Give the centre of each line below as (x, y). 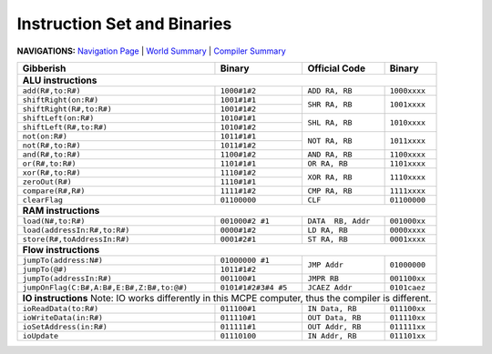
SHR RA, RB (330, 104)
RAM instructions (61, 210)
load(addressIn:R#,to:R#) (76, 230)
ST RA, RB (328, 239)
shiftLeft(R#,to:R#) (65, 127)
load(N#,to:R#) (54, 221)
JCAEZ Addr (330, 287)
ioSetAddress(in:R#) (65, 326)
